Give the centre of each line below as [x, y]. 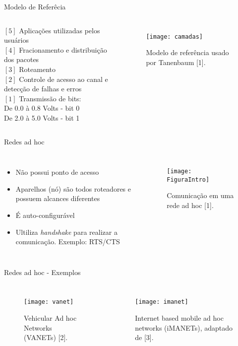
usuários [16, 40]
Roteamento [37, 69]
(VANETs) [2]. [46, 337]
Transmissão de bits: [50, 98]
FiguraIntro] [188, 179]
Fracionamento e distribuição [63, 49]
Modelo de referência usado [187, 52]
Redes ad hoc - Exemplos [42, 272]
